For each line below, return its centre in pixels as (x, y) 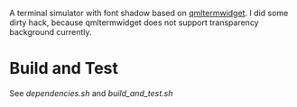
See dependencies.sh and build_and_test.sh (91, 93)
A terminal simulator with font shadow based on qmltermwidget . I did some (149, 13)
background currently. (51, 32)
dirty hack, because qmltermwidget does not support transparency (134, 22)
